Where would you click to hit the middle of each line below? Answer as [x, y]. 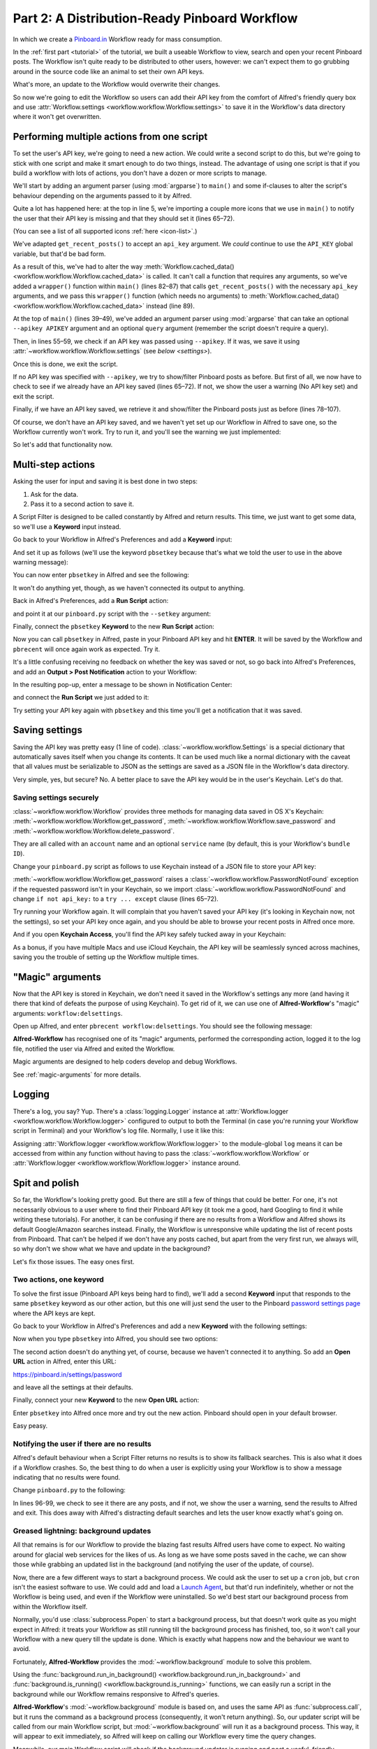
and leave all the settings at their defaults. [73, 1387]
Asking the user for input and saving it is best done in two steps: [105, 481]
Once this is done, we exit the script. [65, 364]
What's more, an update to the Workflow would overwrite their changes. [117, 85]
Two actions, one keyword [58, 1280]
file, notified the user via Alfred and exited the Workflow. [94, 1049]
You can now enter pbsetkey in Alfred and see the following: [101, 575]
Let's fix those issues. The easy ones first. [74, 1261]
